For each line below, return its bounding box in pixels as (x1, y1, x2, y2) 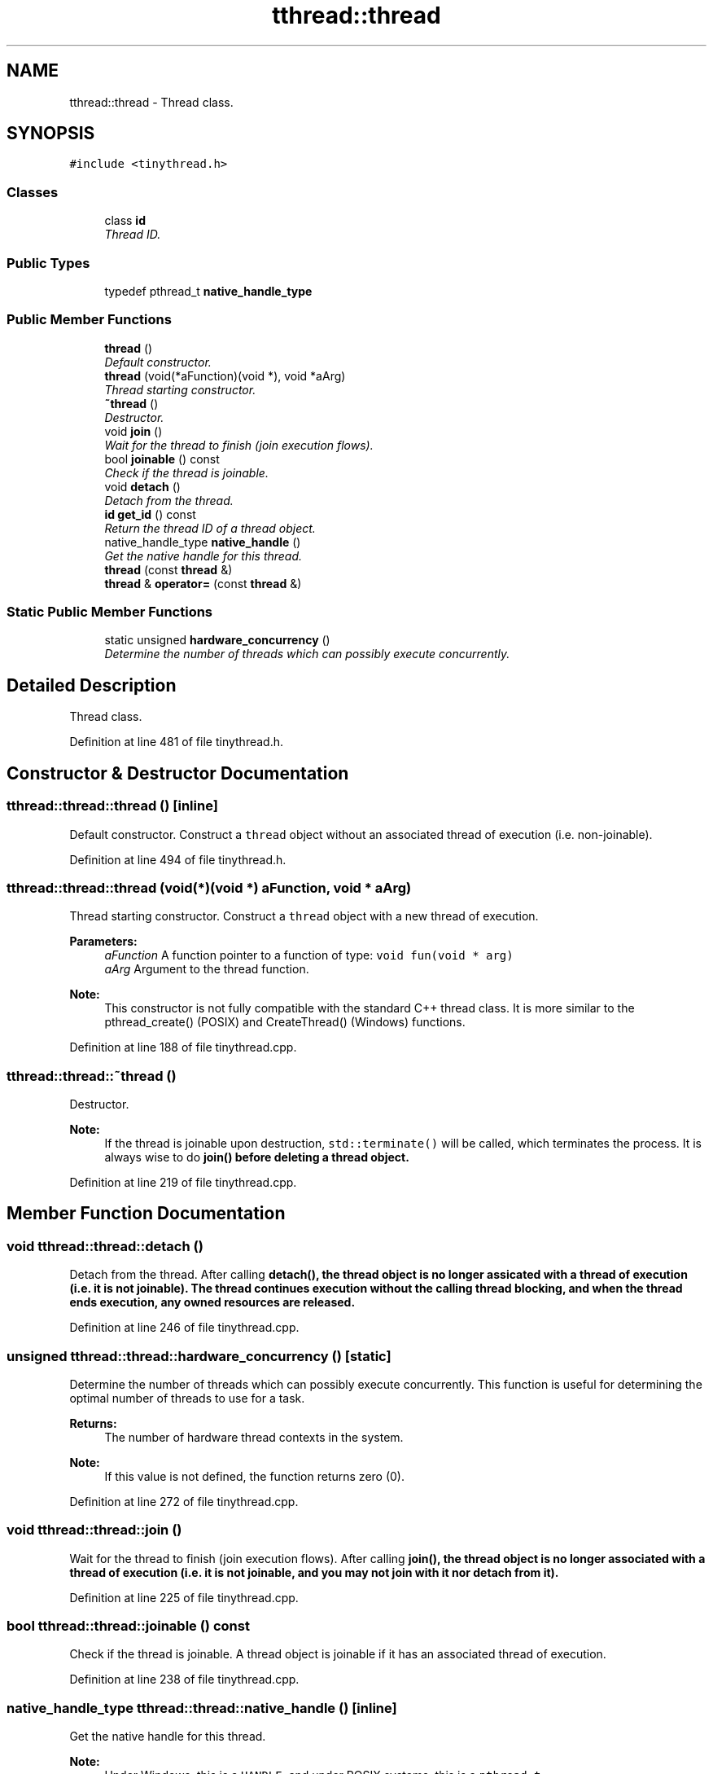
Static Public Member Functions (7, 604, 213, 621)
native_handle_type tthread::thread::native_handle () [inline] (7, 1699, 397, 1716)
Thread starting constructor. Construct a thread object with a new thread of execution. (69, 909, 539, 924)
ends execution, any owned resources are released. (69, 1295, 356, 1310)
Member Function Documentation (7, 1203, 286, 1224)
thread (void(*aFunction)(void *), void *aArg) (104, 368, 346, 383)
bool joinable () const (104, 451, 220, 466)
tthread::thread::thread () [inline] (7, 797, 218, 815)
